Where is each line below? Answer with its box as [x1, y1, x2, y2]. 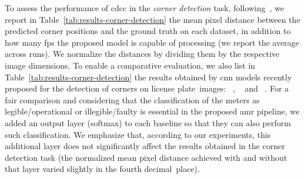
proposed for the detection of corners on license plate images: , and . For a [5, 82, 289, 94]
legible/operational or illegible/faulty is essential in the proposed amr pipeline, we [5, 105, 300, 117]
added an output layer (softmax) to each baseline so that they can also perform [5, 116, 291, 129]
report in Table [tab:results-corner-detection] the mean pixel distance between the [5, 13, 300, 25]
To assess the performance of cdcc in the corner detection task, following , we [5, 2, 284, 13]
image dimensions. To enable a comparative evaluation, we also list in [5, 59, 256, 71]
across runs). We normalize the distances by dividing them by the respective [5, 48, 280, 60]
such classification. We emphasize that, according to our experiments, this [5, 128, 271, 140]
